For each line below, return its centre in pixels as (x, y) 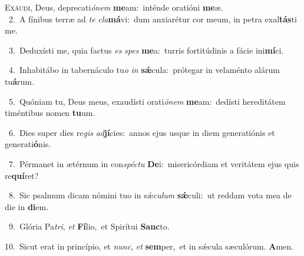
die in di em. (27, 206)
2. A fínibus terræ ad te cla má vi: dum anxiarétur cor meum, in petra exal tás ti (153, 19)
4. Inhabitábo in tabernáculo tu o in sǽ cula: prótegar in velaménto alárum (144, 70)
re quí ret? (22, 175)
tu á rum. (19, 81)
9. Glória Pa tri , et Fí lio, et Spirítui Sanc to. (89, 226)
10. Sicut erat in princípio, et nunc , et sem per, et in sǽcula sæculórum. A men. (149, 246)
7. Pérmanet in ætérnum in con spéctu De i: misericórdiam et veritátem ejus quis (154, 163)
